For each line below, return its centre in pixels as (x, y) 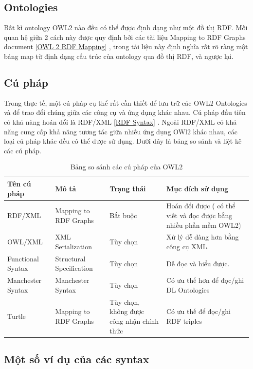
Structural (70, 258)
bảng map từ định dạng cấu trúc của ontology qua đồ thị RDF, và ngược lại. (119, 56)
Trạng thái (128, 188)
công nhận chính (134, 321)
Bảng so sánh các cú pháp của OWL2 (126, 167)
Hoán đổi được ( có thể (201, 206)
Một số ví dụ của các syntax (77, 359)
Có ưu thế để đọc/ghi (198, 311)
